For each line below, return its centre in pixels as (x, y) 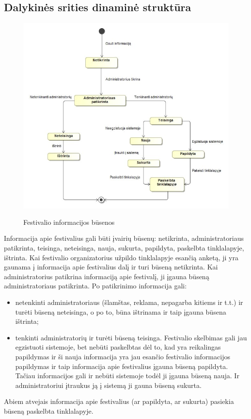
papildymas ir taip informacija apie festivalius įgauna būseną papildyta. (122, 366)
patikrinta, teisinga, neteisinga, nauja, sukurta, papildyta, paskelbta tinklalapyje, (124, 248)
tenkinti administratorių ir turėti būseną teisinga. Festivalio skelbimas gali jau (131, 337)
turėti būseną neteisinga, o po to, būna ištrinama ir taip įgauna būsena (121, 311)
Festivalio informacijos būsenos (69, 222)
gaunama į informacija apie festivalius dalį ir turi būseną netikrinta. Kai (111, 267)
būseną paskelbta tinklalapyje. (49, 411)
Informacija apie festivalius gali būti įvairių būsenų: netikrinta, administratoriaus (124, 238)
